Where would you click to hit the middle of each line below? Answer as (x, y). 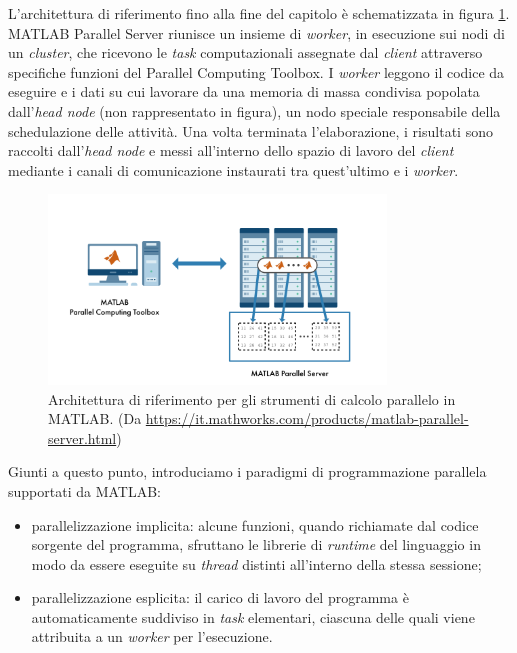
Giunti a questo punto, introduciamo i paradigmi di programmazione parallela (247, 471)
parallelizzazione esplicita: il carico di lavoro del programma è (220, 597)
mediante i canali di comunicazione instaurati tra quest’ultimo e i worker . (233, 169)
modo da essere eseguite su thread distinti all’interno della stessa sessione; (256, 563)
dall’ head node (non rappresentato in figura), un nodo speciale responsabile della (254, 110)
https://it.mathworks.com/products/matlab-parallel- (307, 418)
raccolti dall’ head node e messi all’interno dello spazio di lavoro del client (231, 150)
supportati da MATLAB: (84, 490)
